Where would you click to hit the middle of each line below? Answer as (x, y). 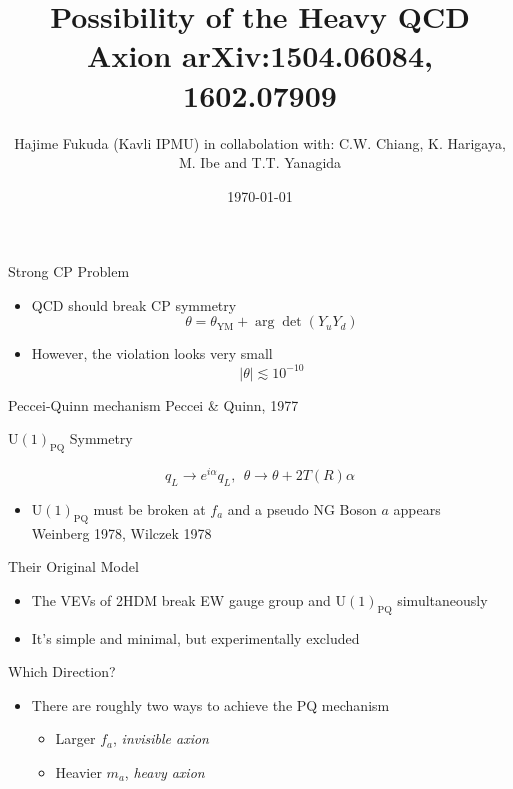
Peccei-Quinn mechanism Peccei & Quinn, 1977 (153, 404)
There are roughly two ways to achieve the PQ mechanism (210, 704)
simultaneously (442, 599)
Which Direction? (62, 671)
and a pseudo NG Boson (302, 508)
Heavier (78, 771)
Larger (75, 738)
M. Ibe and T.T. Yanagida (260, 162)
